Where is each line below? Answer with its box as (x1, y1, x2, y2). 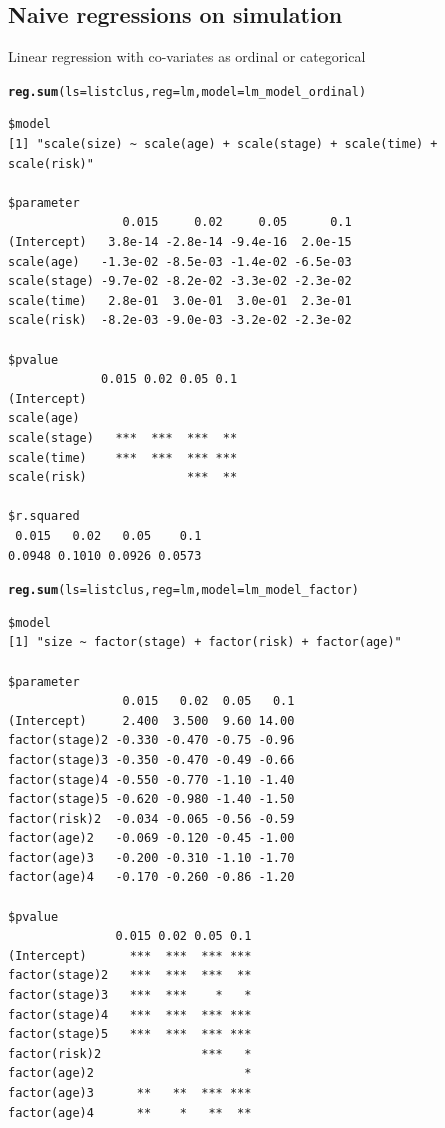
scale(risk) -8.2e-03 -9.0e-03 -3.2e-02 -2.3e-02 (8, 313, 352, 328)
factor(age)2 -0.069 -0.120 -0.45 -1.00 (8, 831, 295, 846)
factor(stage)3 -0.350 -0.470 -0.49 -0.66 (8, 752, 295, 767)
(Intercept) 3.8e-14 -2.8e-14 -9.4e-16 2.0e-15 (8, 235, 352, 250)
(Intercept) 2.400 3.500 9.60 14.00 (8, 713, 295, 728)
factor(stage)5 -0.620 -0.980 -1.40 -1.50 (8, 792, 295, 807)
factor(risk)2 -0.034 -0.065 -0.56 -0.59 (8, 811, 295, 826)
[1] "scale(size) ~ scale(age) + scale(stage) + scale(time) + (8, 137, 438, 152)
